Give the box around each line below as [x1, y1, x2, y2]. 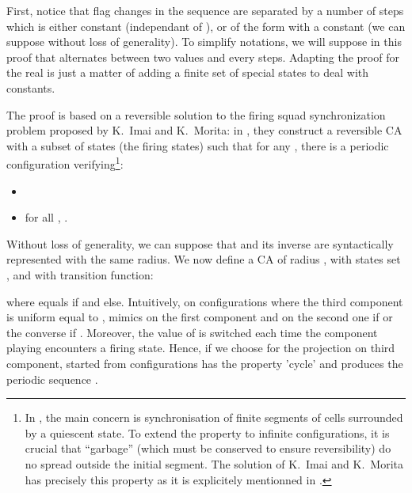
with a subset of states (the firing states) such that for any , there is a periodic [6, 137, 389, 154]
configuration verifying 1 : [6, 154, 124, 172]
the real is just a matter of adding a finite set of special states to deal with [6, 64, 369, 81]
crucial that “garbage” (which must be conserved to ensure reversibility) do [25, 440, 391, 457]
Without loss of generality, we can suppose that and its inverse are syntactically [6, 235, 394, 252]
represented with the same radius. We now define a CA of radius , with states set [6, 251, 401, 267]
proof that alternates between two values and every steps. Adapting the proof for [6, 48, 399, 65]
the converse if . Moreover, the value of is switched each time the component [6, 324, 378, 340]
